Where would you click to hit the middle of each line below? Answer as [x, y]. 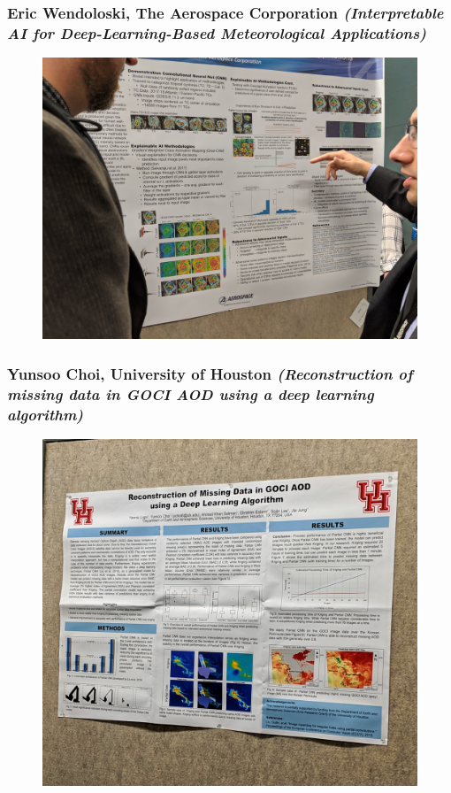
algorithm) [46, 414]
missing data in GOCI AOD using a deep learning [191, 393]
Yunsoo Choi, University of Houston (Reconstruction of [210, 373]
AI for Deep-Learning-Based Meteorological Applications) [217, 32]
